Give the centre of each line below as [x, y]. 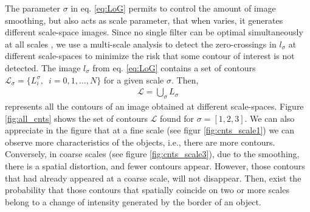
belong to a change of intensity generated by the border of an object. [133, 201]
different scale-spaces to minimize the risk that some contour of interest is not [150, 56]
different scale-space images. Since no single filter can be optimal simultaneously [154, 32]
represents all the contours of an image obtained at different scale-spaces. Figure [154, 106]
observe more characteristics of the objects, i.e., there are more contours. [140, 142]
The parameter [33, 8]
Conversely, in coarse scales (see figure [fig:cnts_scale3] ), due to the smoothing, [152, 154]
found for [177, 118]
